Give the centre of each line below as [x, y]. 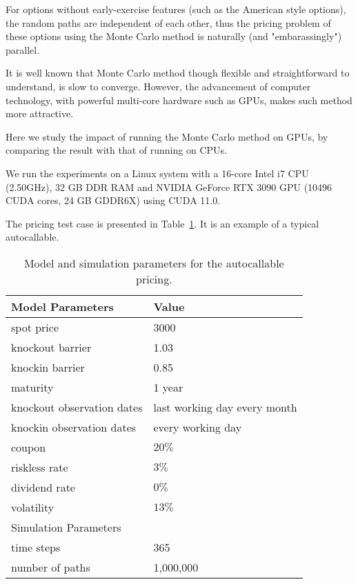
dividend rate [43, 487]
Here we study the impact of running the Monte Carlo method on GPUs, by [167, 136]
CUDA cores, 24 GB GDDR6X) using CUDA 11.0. [113, 200]
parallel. [23, 49]
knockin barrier [48, 367]
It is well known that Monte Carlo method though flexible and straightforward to [178, 73]
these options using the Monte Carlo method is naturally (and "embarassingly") [174, 36]
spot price [35, 327]
